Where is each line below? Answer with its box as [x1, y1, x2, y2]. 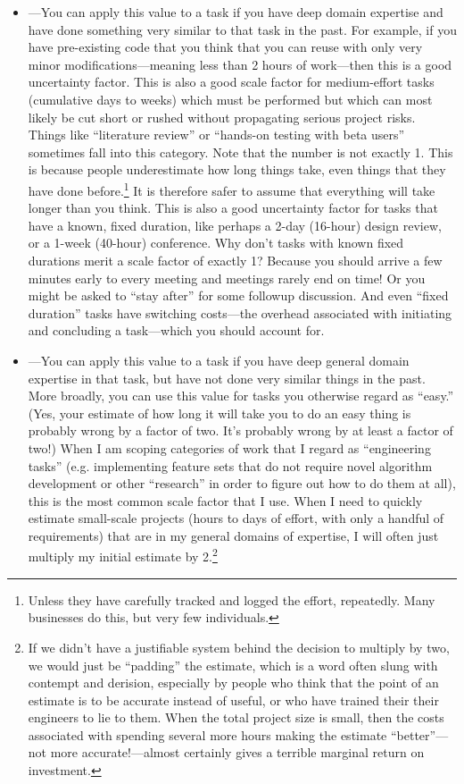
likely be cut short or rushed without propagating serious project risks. [28, 107, 416, 126]
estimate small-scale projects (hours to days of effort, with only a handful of [28, 509, 444, 527]
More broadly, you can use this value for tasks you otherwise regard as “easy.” [28, 386, 454, 405]
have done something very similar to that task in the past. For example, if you [28, 20, 457, 38]
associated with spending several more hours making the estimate [28, 725, 387, 744]
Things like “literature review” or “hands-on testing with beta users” [28, 125, 405, 144]
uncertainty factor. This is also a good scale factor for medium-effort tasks [28, 72, 435, 91]
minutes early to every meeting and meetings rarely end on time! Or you [28, 268, 426, 287]
